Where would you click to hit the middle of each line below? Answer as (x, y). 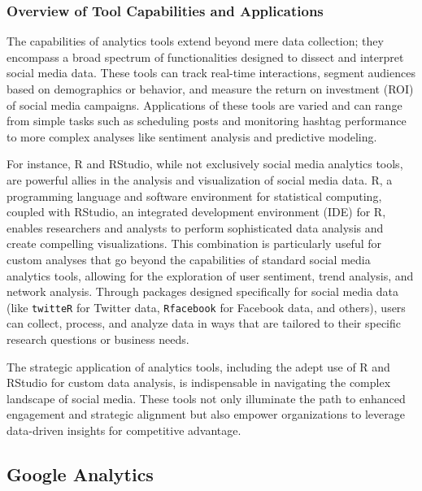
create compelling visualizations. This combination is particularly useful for (194, 243)
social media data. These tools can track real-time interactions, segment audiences (211, 73)
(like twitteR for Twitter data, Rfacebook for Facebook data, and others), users (206, 307)
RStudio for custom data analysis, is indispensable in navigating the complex (199, 382)
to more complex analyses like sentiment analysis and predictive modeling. (192, 136)
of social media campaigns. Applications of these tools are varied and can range (204, 104)
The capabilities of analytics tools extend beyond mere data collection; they (195, 41)
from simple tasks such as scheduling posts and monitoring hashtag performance (207, 121)
